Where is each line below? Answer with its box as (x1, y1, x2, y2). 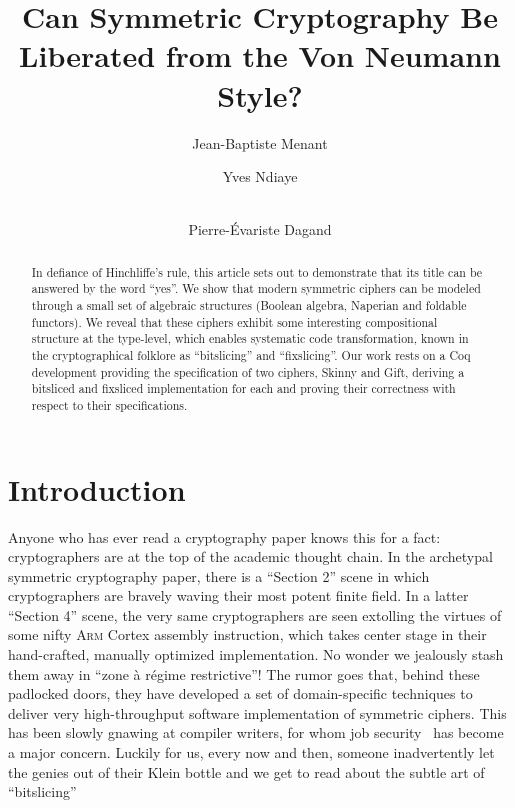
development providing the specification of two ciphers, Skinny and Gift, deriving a (31, 363, 465, 380)
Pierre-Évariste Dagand (188, 219, 332, 240)
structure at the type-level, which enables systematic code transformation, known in (31, 330, 469, 347)
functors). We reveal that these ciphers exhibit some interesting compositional (31, 313, 438, 330)
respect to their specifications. (31, 396, 188, 413)
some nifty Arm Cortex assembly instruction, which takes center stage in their (8, 624, 487, 645)
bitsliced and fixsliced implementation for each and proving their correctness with (31, 380, 456, 397)
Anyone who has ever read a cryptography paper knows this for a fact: (8, 526, 441, 547)
